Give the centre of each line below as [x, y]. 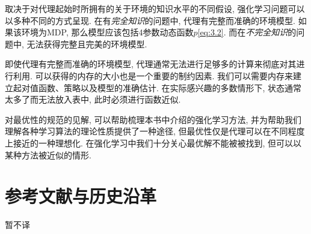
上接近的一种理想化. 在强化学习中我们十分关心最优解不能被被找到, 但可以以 [153, 142]
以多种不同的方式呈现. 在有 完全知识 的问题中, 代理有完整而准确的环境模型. [150, 20]
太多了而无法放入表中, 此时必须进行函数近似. [93, 99]
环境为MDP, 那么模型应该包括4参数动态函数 [107, 32]
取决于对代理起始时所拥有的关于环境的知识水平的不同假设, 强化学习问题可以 [155, 8]
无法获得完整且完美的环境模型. [87, 43]
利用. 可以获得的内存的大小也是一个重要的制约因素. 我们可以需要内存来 [153, 75]
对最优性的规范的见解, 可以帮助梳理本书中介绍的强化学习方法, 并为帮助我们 [153, 119]
